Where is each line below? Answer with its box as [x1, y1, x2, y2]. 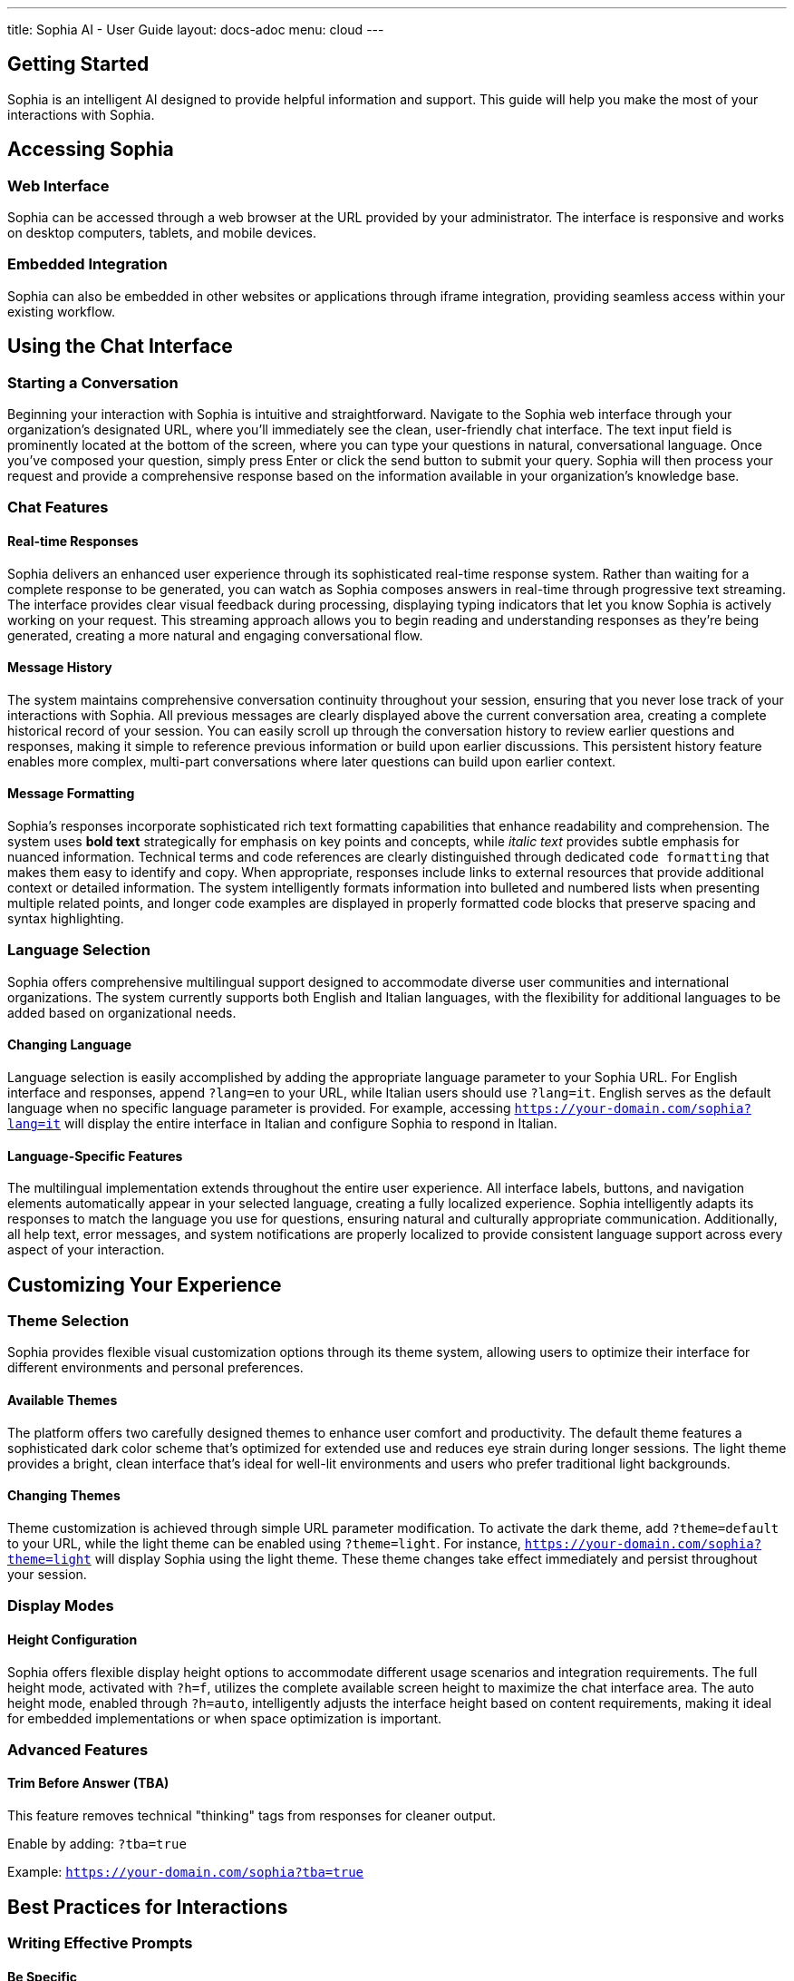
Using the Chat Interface [7, 335, 233, 358]
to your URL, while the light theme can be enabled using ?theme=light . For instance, [7, 1535, 521, 1551]
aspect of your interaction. [7, 1242, 165, 1258]
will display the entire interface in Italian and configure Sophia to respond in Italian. [63, 1116, 557, 1132]
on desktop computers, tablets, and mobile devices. [7, 225, 316, 241]
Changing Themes [7, 1488, 121, 1504]
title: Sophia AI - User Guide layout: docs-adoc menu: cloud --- [7, 22, 384, 37]
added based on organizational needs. [7, 1004, 237, 1020]
